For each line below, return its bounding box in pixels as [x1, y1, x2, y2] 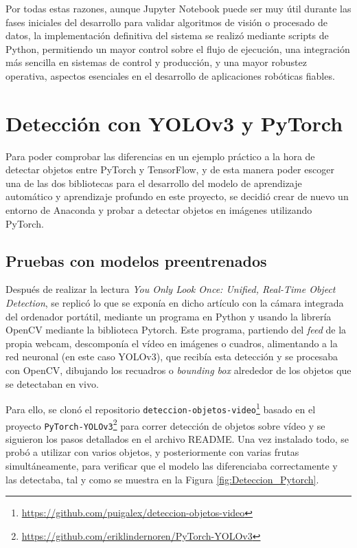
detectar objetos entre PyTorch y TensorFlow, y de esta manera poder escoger [5, 162, 334, 177]
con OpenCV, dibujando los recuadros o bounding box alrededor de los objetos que [5, 363, 352, 377]
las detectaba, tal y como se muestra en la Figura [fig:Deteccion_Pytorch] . [5, 472, 319, 486]
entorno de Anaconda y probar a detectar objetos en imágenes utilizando [5, 203, 312, 217]
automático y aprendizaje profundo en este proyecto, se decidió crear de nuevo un [5, 189, 349, 204]
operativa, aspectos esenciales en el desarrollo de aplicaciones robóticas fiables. [5, 68, 335, 83]
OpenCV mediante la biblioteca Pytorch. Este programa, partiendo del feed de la [5, 322, 347, 337]
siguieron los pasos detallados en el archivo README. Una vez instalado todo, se [5, 431, 349, 446]
